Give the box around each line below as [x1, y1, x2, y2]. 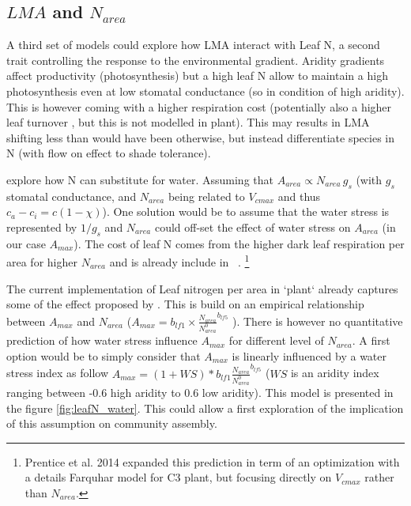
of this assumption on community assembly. [6, 415, 217, 432]
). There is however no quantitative [232, 312, 403, 329]
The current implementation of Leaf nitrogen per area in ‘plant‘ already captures [6, 280, 398, 296]
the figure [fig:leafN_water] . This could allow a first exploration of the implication [6, 399, 404, 416]
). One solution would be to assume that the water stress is [102, 203, 390, 220]
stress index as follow [6, 364, 109, 381]
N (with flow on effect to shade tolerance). [6, 145, 211, 161]
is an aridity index [290, 364, 379, 381]
